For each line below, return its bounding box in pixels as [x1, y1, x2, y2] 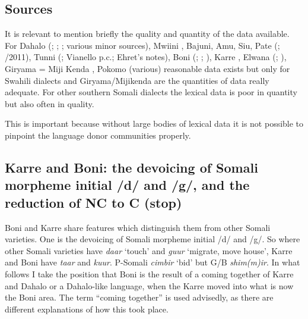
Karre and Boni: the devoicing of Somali [5, 158, 258, 176]
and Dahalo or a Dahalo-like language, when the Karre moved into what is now [5, 279, 294, 292]
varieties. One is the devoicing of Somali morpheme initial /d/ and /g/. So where [5, 233, 300, 245]
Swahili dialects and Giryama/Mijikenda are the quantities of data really [5, 74, 269, 86]
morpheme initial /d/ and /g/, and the [5, 176, 250, 194]
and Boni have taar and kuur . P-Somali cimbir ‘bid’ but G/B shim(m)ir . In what [5, 256, 300, 268]
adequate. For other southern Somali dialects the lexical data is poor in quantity [5, 86, 297, 98]
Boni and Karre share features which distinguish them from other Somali [5, 221, 271, 233]
